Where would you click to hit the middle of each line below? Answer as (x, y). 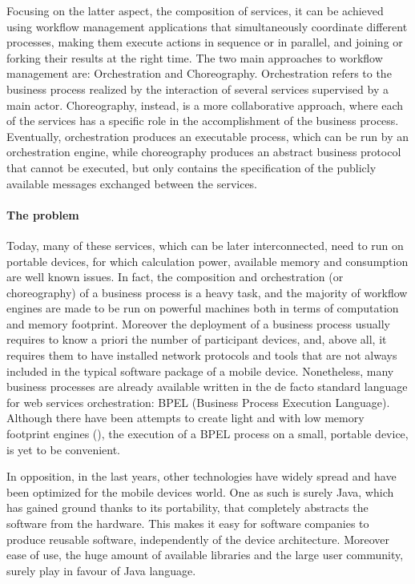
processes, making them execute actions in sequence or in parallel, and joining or (205, 42)
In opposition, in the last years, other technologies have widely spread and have (201, 476)
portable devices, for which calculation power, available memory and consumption (207, 261)
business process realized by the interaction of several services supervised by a (197, 89)
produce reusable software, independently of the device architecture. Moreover (198, 539)
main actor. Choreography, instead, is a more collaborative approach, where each (205, 105)
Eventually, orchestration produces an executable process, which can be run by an (207, 136)
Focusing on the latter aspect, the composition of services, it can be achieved (195, 10)
